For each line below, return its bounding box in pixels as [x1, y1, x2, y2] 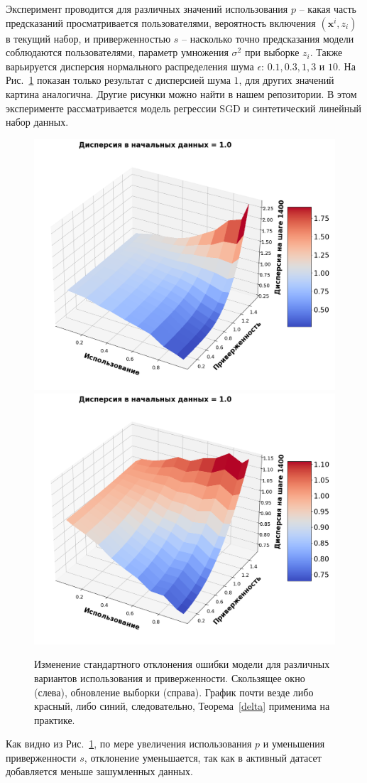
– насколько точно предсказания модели [182, 31, 354, 45]
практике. [34, 712, 75, 727]
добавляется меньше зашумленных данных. [6, 764, 193, 779]
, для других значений [239, 72, 334, 87]
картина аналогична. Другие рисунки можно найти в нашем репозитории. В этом [6, 86, 357, 101]
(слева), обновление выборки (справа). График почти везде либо [34, 684, 314, 699]
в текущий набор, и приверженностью [6, 31, 171, 45]
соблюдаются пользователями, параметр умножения [6, 45, 229, 60]
